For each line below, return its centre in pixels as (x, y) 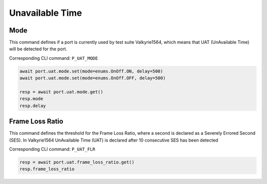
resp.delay (33, 106)
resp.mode (31, 99)
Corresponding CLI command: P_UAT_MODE (54, 58)
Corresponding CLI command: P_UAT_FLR (52, 149)
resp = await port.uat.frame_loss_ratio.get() (77, 162)
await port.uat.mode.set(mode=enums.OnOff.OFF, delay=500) (92, 78)
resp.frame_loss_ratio (47, 169)
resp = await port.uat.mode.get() (61, 92)
